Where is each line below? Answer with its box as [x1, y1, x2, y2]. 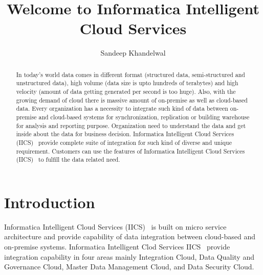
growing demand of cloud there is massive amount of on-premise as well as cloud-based [16, 95, 248, 104]
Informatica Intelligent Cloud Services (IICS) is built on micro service [4, 221, 227, 232]
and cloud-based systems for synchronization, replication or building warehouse [38, 112, 250, 121]
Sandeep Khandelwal [100, 47, 166, 58]
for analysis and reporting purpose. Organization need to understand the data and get [16, 121, 246, 130]
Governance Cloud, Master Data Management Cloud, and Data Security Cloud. [4, 261, 254, 272]
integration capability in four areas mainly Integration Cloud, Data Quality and [4, 251, 254, 262]
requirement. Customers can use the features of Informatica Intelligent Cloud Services [16, 146, 245, 155]
